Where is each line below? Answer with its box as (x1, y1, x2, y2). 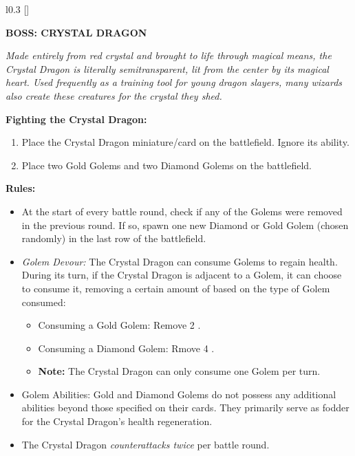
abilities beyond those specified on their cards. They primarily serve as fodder (21, 400, 349, 415)
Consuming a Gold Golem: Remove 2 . (38, 318, 201, 332)
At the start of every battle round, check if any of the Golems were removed (21, 204, 343, 218)
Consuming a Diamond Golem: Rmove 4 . (38, 340, 215, 355)
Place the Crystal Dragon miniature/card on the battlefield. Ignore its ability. (21, 135, 349, 149)
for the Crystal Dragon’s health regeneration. (21, 414, 213, 428)
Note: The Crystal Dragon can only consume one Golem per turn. (38, 364, 321, 378)
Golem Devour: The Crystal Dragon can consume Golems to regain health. (21, 254, 338, 268)
